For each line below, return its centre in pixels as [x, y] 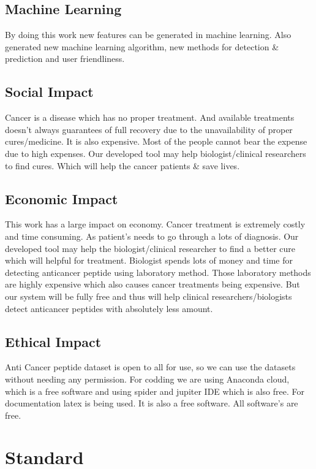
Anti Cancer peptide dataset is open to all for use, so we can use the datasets [150, 367]
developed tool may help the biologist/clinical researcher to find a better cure [150, 248]
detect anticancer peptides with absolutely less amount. [109, 308]
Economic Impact [62, 198]
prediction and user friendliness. [65, 59]
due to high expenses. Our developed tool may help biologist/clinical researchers [156, 153]
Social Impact [49, 92]
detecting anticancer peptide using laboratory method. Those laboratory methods [158, 272]
